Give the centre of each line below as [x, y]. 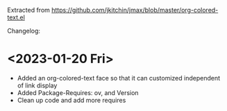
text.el [16, 17]
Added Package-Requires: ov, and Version [78, 92]
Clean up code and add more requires [72, 100]
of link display [37, 85]
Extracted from [29, 10]
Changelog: [24, 31]
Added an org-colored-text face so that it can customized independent [119, 78]
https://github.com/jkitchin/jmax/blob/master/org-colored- [135, 10]
